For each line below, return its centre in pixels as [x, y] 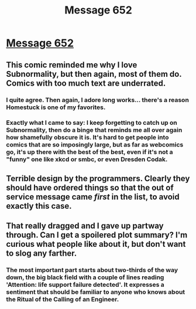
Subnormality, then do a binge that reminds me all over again [94, 130]
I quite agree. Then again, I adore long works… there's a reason [97, 100]
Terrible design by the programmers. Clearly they [98, 179]
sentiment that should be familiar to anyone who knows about [96, 292]
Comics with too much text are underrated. [86, 83]
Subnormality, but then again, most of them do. [94, 74]
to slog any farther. [42, 254]
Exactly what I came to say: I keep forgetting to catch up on [92, 123]
